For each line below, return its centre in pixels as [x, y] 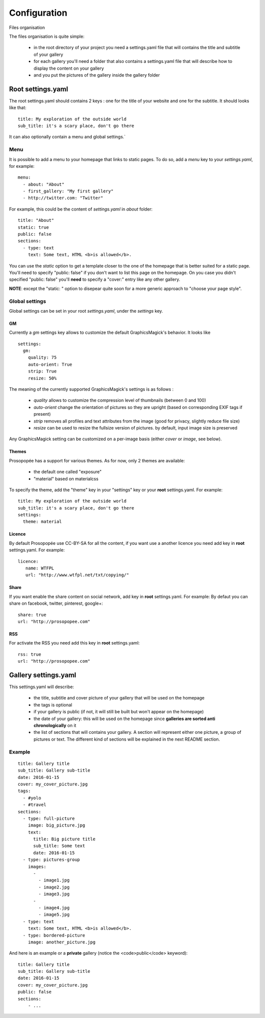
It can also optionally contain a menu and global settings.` [67, 137]
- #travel [35, 805]
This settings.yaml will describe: [41, 687]
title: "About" [36, 220]
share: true [32, 615]
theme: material [42, 522]
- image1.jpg [54, 880]
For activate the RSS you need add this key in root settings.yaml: [74, 643]
